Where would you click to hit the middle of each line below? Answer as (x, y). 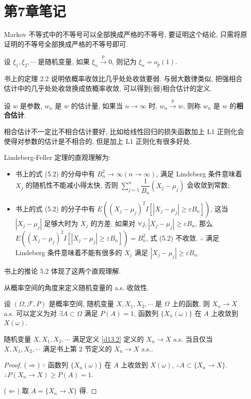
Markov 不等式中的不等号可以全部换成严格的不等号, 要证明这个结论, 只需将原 (126, 34)
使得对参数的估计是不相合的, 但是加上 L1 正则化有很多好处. (98, 141)
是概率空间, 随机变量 (81, 304)
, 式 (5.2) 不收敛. (172, 237)
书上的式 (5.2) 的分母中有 (55, 173)
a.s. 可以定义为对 (30, 313)
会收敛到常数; (208, 185)
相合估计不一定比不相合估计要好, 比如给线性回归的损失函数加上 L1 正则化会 (124, 131)
